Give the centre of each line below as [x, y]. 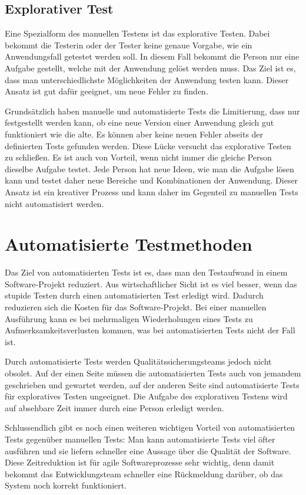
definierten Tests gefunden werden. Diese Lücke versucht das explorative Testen [148, 145]
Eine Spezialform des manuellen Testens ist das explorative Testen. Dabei [137, 33]
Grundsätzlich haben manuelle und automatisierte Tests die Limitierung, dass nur [152, 111]
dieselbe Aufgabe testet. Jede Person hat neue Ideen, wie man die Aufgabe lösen [149, 168]
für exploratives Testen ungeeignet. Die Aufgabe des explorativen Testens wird [146, 396]
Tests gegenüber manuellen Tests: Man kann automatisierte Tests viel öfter [140, 439]
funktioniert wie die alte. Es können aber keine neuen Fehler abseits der [134, 134]
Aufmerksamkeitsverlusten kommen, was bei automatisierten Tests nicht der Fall [150, 330]
